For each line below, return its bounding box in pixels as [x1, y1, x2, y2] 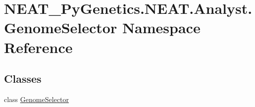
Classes [4, 71, 42, 86]
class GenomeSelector [4, 94, 69, 104]
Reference [4, 37, 73, 57]
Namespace [122, 17, 201, 38]
